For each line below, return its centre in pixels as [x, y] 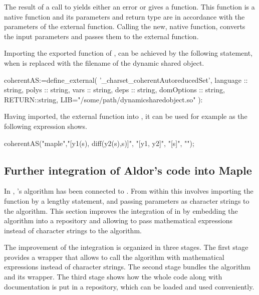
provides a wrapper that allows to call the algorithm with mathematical [114, 257]
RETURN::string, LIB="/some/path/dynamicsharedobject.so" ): [103, 99]
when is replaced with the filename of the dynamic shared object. [104, 62]
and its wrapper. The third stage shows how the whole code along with [113, 277]
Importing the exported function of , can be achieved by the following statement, [128, 53]
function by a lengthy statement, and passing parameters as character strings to [127, 200]
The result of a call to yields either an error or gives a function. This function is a [129, 7]
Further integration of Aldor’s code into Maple [128, 170]
